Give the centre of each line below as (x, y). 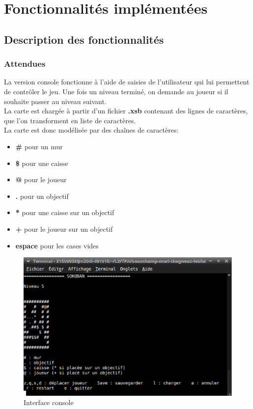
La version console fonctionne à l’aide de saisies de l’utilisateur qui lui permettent (127, 82)
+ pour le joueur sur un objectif (64, 229)
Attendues (25, 64)
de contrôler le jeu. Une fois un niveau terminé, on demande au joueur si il (116, 91)
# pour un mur (39, 146)
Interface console (49, 402)
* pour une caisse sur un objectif (65, 212)
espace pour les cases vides (57, 245)
